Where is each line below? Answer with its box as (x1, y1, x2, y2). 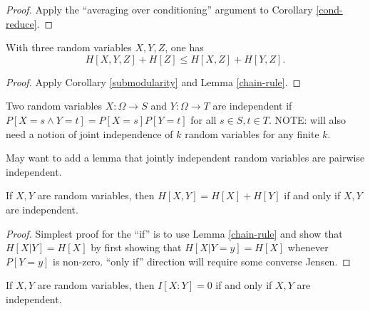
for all (190, 112, 217, 127)
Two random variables (6, 98, 103, 113)
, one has (165, 40, 204, 55)
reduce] (6, 16, 37, 31)
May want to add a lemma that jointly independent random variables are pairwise (6, 150, 365, 165)
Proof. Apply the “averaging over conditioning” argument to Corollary (6, 2, 313, 16)
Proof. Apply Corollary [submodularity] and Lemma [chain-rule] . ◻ (6, 74, 302, 89)
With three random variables (6, 40, 132, 55)
